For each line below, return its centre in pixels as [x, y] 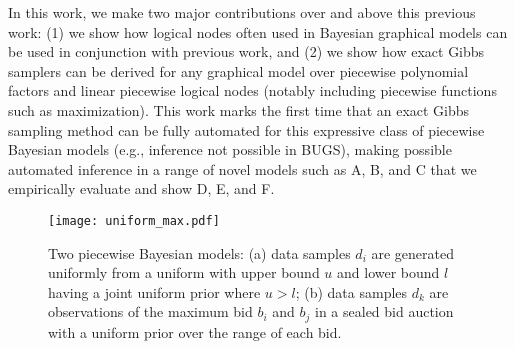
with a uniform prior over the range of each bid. [195, 331]
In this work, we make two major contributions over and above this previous [242, 12]
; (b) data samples [351, 291]
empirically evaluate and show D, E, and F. [141, 188]
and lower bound [388, 272]
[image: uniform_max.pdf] [134, 220]
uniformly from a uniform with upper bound [184, 272]
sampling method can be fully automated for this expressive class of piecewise [246, 129]
